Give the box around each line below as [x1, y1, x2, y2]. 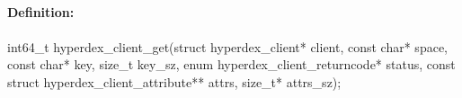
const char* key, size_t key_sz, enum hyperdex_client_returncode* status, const [7, 55, 456, 74]
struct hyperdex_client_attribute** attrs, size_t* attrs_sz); [7, 72, 342, 91]
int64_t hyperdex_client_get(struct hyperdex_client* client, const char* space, [7, 37, 448, 56]
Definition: [7, 3, 75, 22]
